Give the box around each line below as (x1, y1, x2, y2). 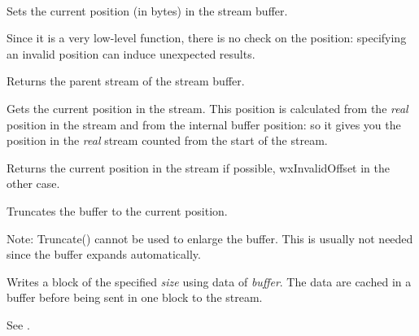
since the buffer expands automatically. (7, 246, 201, 263)
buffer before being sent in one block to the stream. (7, 289, 263, 306)
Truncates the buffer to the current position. (7, 202, 228, 219)
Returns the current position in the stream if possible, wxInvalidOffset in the (7, 159, 390, 176)
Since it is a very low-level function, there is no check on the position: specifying (7, 29, 407, 46)
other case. (7, 175, 60, 192)
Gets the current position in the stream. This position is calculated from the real (7, 99, 408, 116)
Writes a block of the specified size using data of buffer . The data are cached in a (7, 273, 412, 290)
